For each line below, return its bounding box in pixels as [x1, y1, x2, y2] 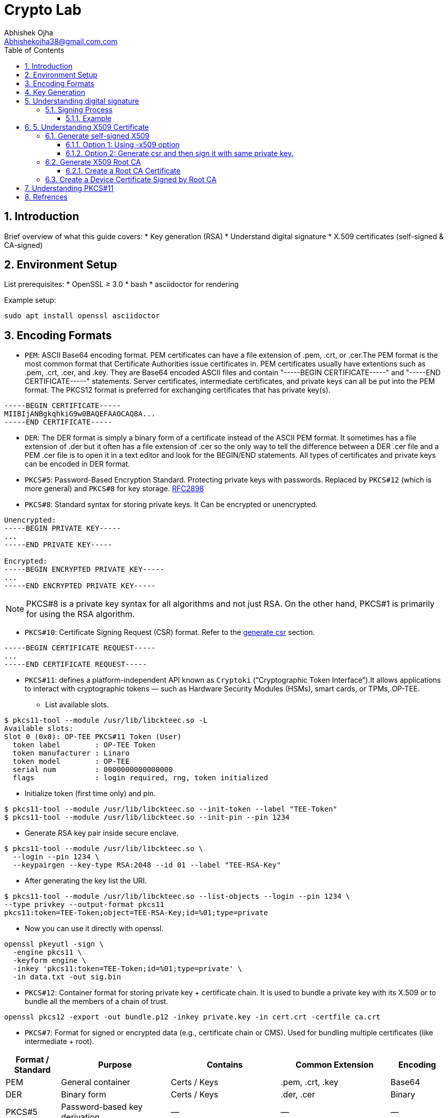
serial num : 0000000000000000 [12, 765, 173, 774]
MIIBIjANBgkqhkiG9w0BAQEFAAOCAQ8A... [4, 410, 156, 418]
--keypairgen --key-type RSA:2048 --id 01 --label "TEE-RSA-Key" [12, 861, 281, 870]
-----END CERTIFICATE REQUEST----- [4, 660, 147, 669]
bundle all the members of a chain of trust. [25, 997, 168, 1006]
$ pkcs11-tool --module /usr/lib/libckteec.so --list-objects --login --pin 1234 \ [4, 892, 350, 901]
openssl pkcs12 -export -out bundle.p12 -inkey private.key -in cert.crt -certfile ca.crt [4, 1013, 381, 1021]
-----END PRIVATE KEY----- [4, 541, 112, 549]
